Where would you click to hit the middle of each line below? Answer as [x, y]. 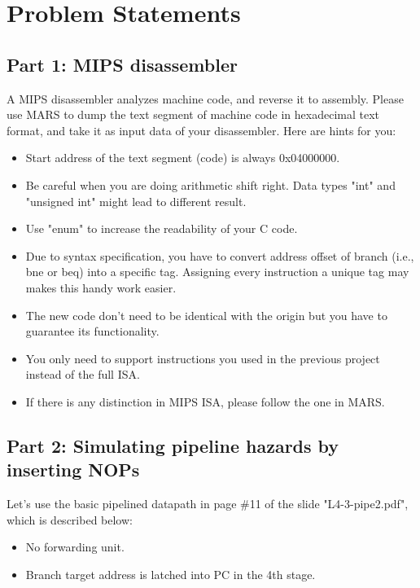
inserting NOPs [73, 470]
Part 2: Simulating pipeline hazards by [173, 445]
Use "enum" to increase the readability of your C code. [162, 228]
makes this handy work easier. [101, 287]
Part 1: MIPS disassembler [122, 64]
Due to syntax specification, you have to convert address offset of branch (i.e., [220, 255]
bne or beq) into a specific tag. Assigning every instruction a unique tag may [217, 272]
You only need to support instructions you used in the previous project [203, 358]
